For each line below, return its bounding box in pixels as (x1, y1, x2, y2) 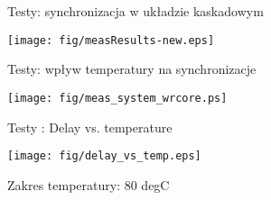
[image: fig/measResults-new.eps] (7, 33, 215, 47)
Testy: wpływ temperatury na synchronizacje (7, 59, 257, 78)
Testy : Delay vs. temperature (7, 117, 173, 136)
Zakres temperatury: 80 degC (7, 175, 170, 194)
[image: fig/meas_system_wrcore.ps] (7, 91, 228, 105)
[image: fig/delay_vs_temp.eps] (7, 150, 201, 163)
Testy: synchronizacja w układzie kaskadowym (7, 2, 264, 20)
